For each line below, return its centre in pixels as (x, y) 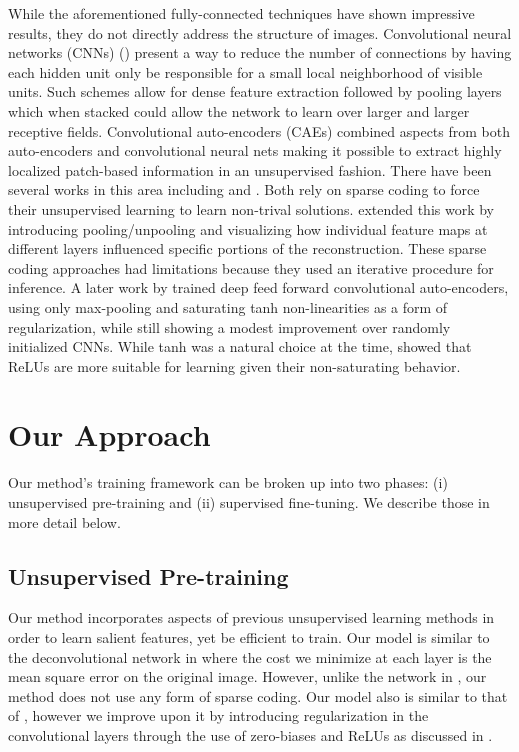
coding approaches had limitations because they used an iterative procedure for (251, 267)
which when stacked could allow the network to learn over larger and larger (239, 110)
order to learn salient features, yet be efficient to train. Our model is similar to (249, 636)
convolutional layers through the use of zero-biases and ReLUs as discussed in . (250, 734)
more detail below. (64, 521)
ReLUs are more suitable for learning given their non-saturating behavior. (234, 365)
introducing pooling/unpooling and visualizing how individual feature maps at (248, 228)
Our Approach (109, 434)
